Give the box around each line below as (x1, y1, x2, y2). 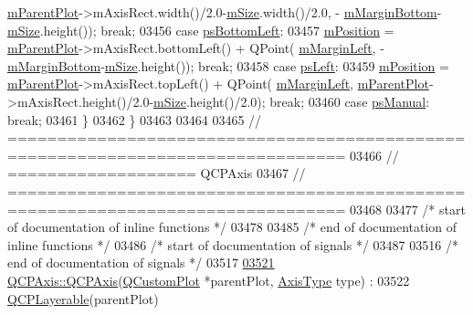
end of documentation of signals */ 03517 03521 (7, 253, 275, 272)
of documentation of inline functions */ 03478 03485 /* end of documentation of (7, 217, 457, 236)
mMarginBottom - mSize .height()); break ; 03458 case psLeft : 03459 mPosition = (7, 56, 449, 75)
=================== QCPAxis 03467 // (7, 163, 306, 183)
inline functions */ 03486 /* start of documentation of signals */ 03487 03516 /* (7, 235, 458, 254)
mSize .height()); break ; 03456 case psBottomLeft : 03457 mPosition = (7, 20, 394, 39)
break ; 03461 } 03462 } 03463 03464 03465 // (7, 110, 262, 129)
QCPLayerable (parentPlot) (7, 289, 159, 308)
